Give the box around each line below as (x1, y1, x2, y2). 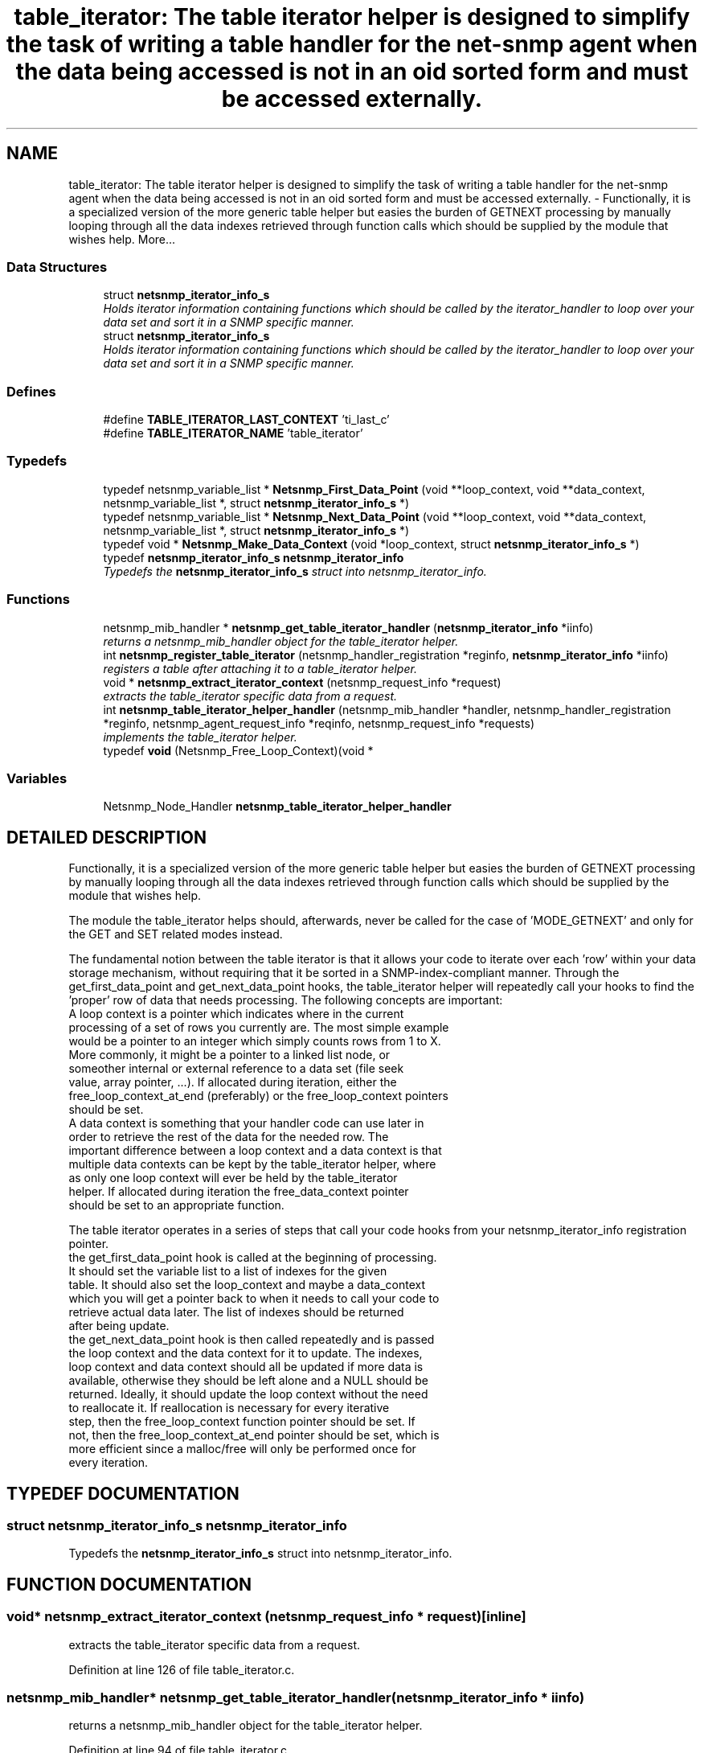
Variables (6, 770, 68, 786)
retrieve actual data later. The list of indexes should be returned (68, 1305, 404, 1320)
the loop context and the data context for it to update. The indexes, (68, 1346, 423, 1361)
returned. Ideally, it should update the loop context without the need (68, 1387, 428, 1402)
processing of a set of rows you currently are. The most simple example (68, 1020, 449, 1035)
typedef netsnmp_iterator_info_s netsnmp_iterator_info (103, 550, 404, 564)
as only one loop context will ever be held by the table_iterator (68, 1171, 398, 1185)
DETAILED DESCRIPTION (6, 827, 207, 848)
